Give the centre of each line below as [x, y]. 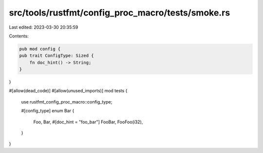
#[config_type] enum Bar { [48, 111]
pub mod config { [40, 49]
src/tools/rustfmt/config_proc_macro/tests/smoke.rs [120, 13]
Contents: [19, 36]
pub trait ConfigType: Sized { [57, 56]
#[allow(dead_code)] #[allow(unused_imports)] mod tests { [68, 91]
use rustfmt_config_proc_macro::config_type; [67, 102]
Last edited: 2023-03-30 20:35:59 [44, 27]
